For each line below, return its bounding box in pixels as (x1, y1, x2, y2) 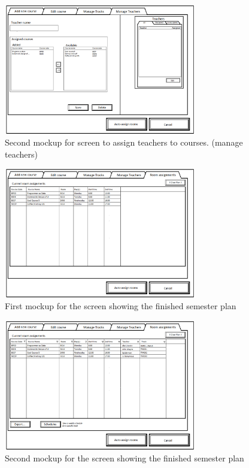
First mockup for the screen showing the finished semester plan (5, 300, 236, 312)
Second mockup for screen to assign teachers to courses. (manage (5, 136, 243, 149)
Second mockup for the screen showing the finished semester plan (5, 452, 244, 464)
